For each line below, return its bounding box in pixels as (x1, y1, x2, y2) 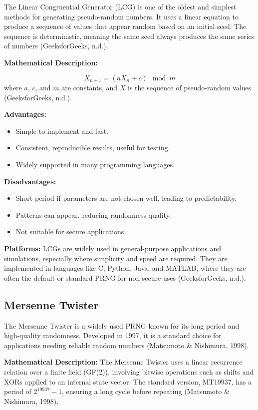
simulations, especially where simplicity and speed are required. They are (4, 253, 228, 263)
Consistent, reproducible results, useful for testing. (15, 142, 170, 153)
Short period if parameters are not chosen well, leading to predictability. (15, 193, 237, 203)
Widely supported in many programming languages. (15, 159, 175, 169)
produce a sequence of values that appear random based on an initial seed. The (4, 21, 247, 31)
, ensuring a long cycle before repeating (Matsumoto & (61, 386, 230, 397)
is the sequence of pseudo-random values (128, 82, 252, 93)
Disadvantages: (4, 176, 56, 186)
